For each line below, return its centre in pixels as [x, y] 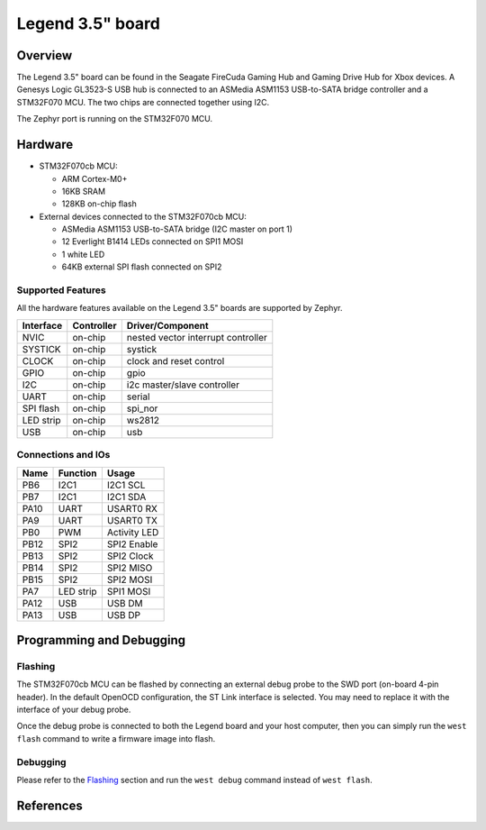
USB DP [124, 615]
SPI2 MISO [130, 568]
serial [138, 397]
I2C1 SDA [126, 497]
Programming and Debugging [101, 640]
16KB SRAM [84, 191]
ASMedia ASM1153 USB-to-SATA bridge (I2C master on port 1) [177, 229]
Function [77, 473]
